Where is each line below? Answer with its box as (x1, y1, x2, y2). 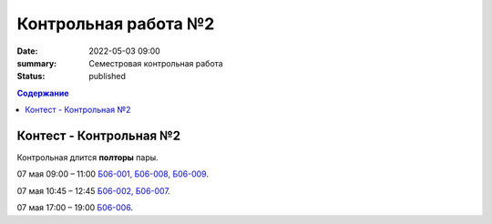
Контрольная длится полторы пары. (16, 152, 159, 163)
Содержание (16, 87, 69, 98)
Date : (16, 46, 38, 56)
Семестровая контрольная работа (88, 57, 223, 68)
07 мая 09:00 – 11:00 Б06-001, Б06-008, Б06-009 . (16, 168, 210, 179)
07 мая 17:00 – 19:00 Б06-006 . (16, 202, 134, 213)
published (88, 71, 127, 82)
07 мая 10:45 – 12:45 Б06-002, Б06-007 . (16, 185, 170, 196)
